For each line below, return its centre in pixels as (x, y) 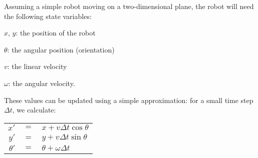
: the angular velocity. (42, 83)
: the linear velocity (37, 66)
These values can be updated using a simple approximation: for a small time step (129, 100)
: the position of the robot (56, 33)
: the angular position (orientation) (61, 49)
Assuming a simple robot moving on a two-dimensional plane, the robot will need (129, 6)
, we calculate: (34, 110)
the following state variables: (48, 16)
